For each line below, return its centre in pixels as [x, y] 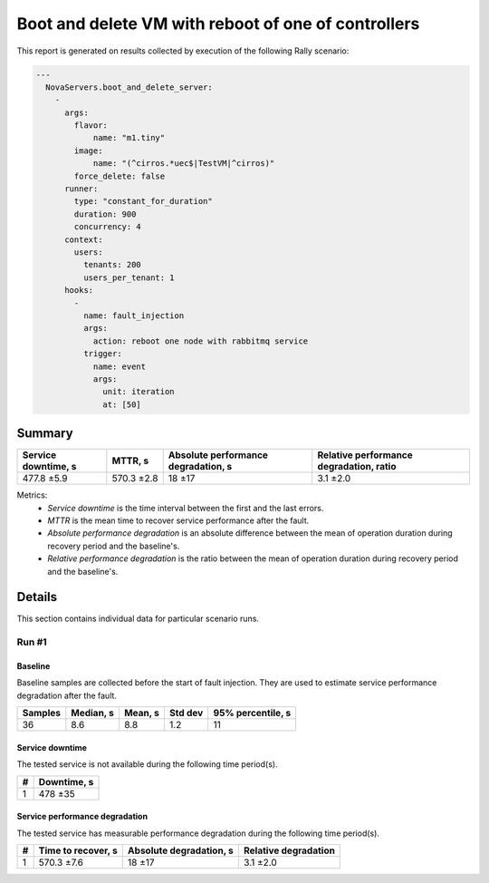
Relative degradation [289, 850]
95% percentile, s [252, 713]
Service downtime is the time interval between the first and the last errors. [186, 508]
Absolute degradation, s [181, 850]
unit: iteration [139, 392]
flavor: [91, 126]
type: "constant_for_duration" [143, 201]
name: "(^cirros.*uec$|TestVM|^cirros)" [184, 164]
